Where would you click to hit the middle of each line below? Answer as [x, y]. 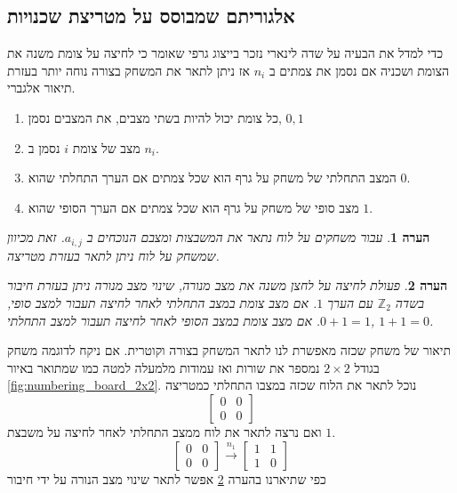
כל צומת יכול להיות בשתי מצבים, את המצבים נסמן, [155, 117]
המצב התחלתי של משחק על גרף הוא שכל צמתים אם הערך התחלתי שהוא [212, 178]
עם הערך [350, 303]
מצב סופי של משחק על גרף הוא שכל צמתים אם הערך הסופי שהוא [193, 207]
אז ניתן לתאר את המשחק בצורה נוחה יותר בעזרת [128, 70]
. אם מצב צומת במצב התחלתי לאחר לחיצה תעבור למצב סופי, [162, 303]
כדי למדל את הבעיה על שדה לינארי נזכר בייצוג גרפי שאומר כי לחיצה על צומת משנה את [225, 53]
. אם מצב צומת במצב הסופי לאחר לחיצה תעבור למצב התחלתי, [191, 320]
